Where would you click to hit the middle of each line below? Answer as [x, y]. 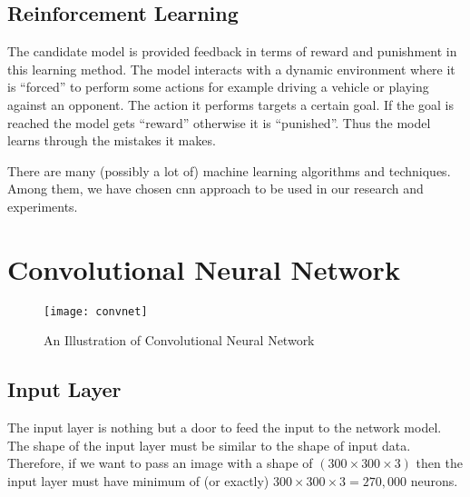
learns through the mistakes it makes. [112, 140]
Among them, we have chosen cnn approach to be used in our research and [215, 189]
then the [439, 463]
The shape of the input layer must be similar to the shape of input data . [209, 445]
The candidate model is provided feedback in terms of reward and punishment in [232, 51]
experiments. [43, 206]
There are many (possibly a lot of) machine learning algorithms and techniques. [229, 170]
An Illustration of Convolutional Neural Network [179, 340]
